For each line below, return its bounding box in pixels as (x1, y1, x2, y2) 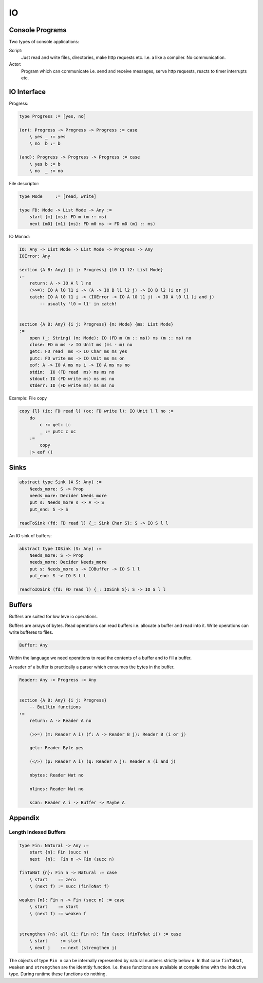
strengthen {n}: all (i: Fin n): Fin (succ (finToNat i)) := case (19, 931, 181, 937)
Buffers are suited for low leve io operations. (9, 614, 98, 620)
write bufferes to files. (9, 629, 54, 635)
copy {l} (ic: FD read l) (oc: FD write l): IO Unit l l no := (19, 408, 174, 414)
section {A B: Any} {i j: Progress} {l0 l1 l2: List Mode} (19, 267, 163, 272)
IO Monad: (9, 233, 30, 239)
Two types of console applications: (9, 39, 79, 45)
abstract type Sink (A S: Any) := (19, 479, 102, 485)
